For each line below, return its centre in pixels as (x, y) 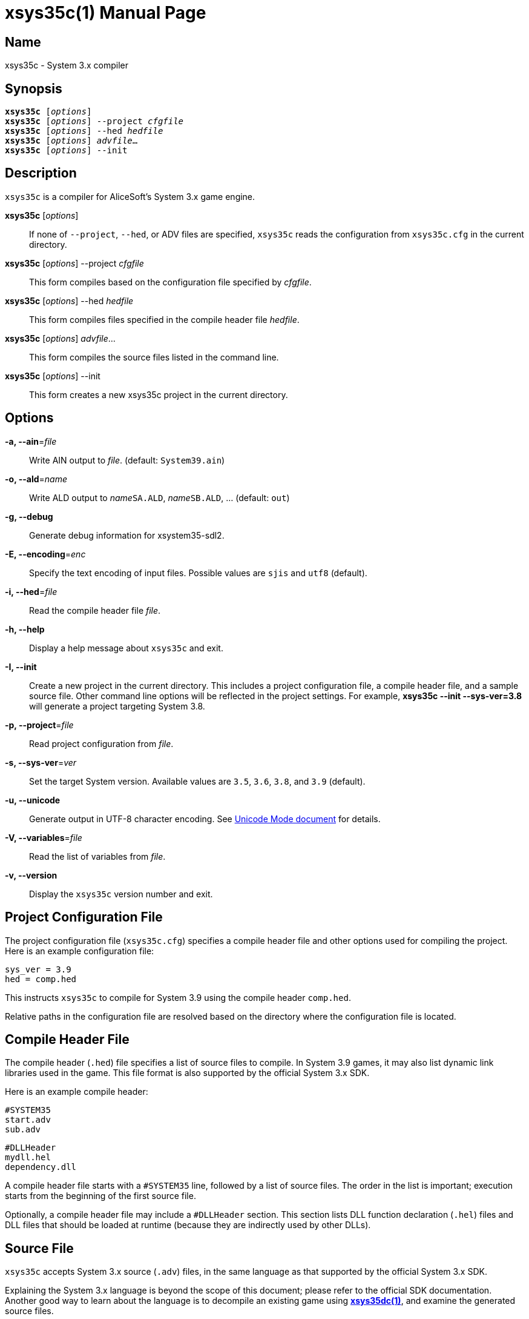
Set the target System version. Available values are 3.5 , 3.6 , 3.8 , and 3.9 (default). (197, 781)
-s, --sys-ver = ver (41, 762)
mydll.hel (28, 1158)
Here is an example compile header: (77, 1092)
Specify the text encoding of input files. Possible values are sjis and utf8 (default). (198, 573)
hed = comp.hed (41, 979)
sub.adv (23, 1130)
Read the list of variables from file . (97, 856)
